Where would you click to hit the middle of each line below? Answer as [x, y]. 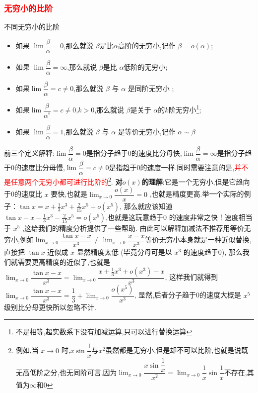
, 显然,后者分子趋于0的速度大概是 [188, 295]
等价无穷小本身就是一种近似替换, [198, 240]
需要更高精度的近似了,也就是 [64, 261]
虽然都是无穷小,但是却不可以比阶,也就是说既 [177, 350]
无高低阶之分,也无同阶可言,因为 [66, 372]
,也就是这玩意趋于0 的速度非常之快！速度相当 [179, 217]
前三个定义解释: [29, 153]
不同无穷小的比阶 [32, 27]
